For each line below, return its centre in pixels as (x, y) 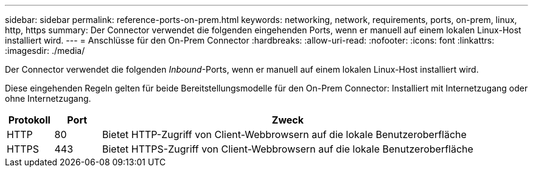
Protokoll (29, 120)
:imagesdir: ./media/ (45, 51)
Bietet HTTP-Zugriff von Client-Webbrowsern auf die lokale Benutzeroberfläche (284, 134)
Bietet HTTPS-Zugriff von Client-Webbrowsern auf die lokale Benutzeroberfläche (287, 149)
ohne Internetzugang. (48, 98)
